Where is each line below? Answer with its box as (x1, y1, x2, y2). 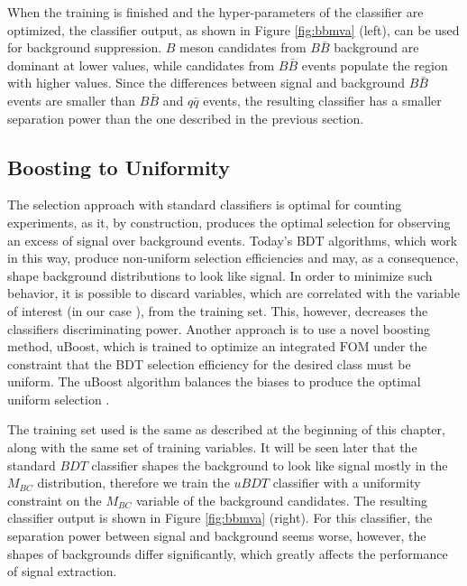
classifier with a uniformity (272, 473, 421, 492)
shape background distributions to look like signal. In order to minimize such (7, 265, 433, 284)
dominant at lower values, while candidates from (7, 55, 275, 74)
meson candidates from (179, 38, 307, 57)
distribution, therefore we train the (37, 473, 230, 492)
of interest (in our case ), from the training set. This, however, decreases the (7, 301, 428, 320)
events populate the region (301, 55, 448, 74)
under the (373, 337, 427, 356)
